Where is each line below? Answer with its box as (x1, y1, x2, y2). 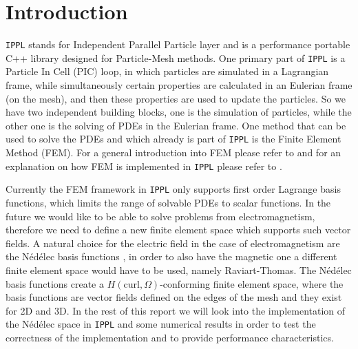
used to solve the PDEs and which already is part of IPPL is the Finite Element (6, 131, 341, 146)
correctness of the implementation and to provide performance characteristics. (6, 330, 334, 344)
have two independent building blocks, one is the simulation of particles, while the (6, 105, 352, 119)
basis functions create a (6, 276, 104, 290)
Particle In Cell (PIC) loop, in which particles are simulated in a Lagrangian (6, 64, 329, 78)
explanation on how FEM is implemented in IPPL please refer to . (6, 158, 282, 173)
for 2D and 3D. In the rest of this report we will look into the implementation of (6, 303, 346, 317)
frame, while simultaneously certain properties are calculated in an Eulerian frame (6, 78, 352, 92)
